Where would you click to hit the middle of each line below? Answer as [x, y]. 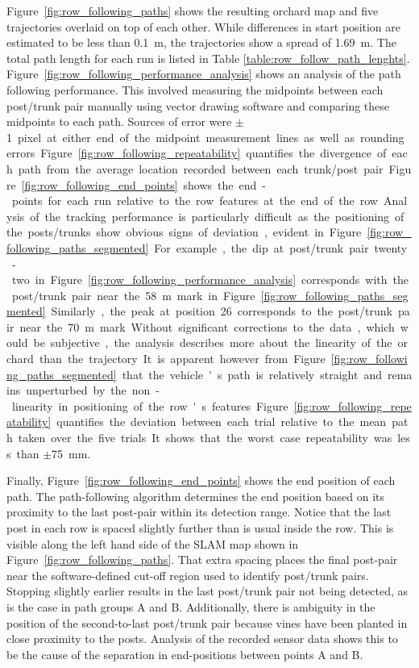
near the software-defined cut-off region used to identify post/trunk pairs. [188, 575]
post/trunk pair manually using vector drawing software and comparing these [198, 105]
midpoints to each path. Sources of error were [119, 121]
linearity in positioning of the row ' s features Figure [150, 405]
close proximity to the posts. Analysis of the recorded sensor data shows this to [202, 639]
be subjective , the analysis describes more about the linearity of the [213, 342]
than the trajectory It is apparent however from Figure [182, 359]
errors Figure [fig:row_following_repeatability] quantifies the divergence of [197, 153]
